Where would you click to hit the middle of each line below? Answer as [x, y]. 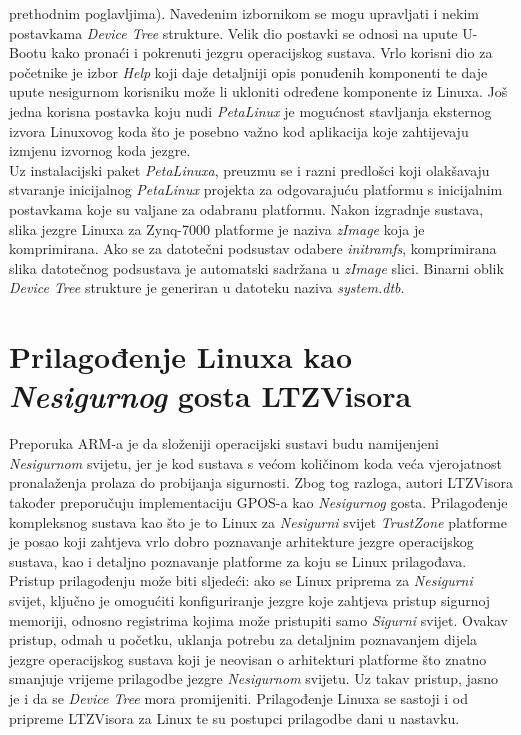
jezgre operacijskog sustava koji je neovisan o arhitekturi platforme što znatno [248, 658]
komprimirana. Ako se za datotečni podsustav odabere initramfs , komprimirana [253, 248]
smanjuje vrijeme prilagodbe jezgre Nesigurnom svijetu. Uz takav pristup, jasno [254, 678]
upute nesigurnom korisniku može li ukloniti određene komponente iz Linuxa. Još [258, 91]
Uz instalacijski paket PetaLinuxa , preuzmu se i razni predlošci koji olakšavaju [249, 169]
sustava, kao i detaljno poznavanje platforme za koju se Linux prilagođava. [238, 560]
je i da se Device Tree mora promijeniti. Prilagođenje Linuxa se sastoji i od [239, 697]
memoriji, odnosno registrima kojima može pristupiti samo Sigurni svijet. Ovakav [258, 619]
